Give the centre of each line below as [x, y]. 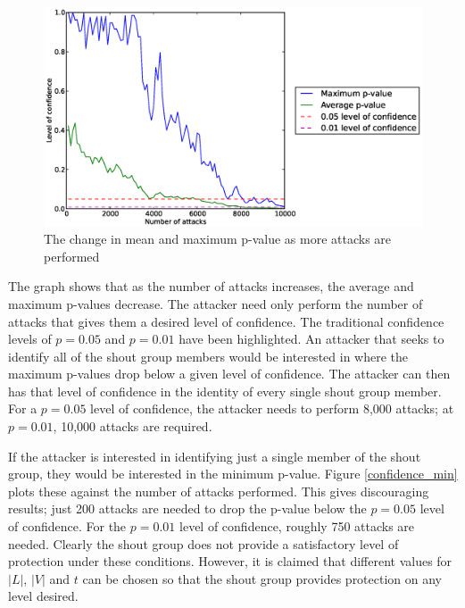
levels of [30, 339]
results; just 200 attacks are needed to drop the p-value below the [187, 508]
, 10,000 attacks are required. [133, 426]
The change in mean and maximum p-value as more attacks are [218, 239]
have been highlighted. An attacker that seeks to [311, 339]
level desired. [43, 596]
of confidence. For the [67, 526]
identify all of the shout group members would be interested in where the [208, 356]
